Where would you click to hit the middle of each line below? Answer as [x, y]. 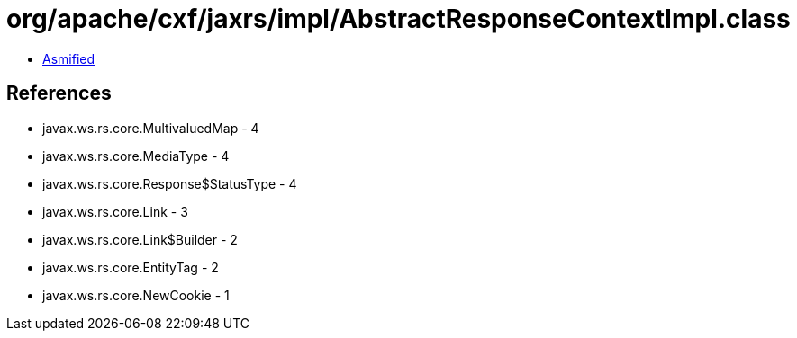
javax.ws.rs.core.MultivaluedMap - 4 [151, 128]
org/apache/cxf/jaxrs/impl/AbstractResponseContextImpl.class [398, 19]
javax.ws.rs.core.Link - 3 [115, 211]
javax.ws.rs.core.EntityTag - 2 [131, 267]
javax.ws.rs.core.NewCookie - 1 [136, 295]
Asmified [69, 58]
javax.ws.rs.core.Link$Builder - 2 [140, 239]
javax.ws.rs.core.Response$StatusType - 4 [170, 183]
